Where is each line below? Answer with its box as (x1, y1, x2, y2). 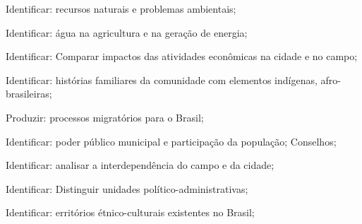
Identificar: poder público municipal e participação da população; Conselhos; (6, 134, 337, 148)
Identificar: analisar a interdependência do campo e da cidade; (6, 158, 274, 172)
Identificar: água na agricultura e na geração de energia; (6, 25, 248, 40)
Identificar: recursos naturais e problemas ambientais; (6, 1, 236, 16)
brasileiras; (6, 86, 52, 101)
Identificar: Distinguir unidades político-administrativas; (6, 181, 248, 196)
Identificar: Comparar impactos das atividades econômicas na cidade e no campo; (6, 49, 358, 64)
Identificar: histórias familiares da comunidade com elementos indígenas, (6, 72, 318, 87)
